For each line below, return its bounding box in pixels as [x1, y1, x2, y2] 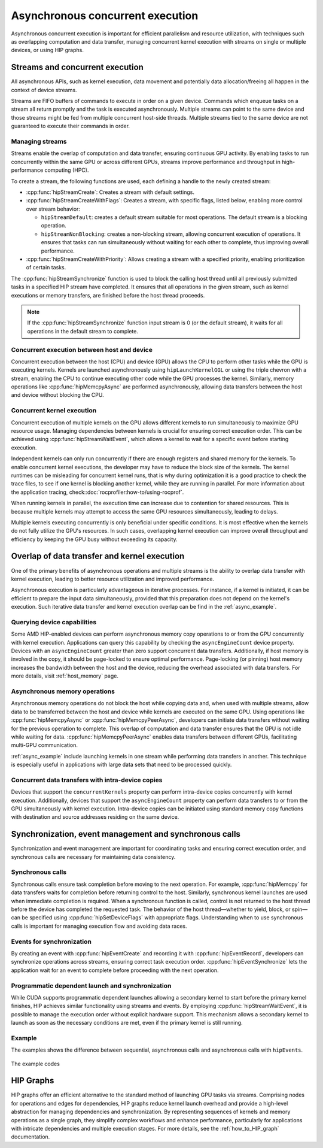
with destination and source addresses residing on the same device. [11, 813, 179, 821]
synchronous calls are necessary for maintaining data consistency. [11, 853, 176, 860]
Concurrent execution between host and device [11, 345, 153, 354]
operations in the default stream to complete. [27, 327, 139, 335]
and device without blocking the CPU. [11, 391, 104, 399]
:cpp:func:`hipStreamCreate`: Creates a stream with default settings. [26, 189, 194, 196]
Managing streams [11, 137, 67, 145]
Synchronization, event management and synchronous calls [11, 829, 240, 839]
